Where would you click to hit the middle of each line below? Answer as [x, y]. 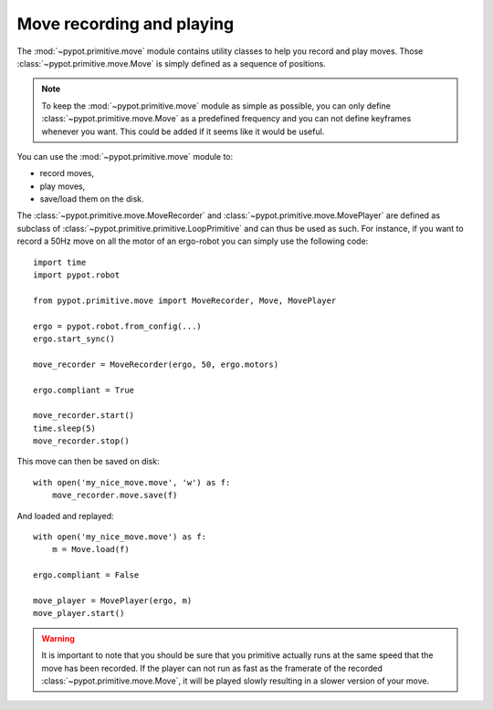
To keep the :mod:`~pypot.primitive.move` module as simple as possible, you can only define [216, 106]
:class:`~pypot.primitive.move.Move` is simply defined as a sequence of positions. [171, 63]
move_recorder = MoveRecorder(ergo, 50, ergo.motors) [156, 364]
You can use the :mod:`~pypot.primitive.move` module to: [125, 156]
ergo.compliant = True [84, 390]
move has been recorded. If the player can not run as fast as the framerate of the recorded [212, 668]
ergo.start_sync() [74, 339]
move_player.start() [79, 613]
